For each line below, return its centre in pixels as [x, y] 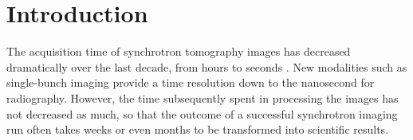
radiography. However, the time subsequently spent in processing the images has [203, 97]
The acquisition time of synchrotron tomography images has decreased [179, 51]
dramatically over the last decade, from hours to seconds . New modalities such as [207, 66]
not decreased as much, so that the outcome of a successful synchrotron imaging [202, 113]
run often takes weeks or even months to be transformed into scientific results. [198, 129]
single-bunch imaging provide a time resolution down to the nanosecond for [191, 82]
